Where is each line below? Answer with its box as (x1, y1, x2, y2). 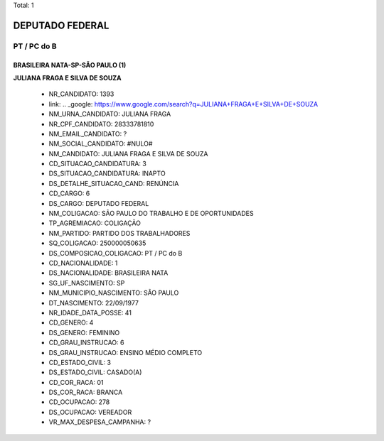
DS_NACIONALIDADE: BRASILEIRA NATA (48, 268, 169, 277)
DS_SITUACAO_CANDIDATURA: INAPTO (48, 169, 166, 178)
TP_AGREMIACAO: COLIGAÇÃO (48, 219, 142, 227)
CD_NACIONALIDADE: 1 (48, 259, 118, 267)
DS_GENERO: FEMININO (48, 328, 120, 337)
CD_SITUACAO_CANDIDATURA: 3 (48, 160, 147, 168)
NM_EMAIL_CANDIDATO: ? (48, 129, 127, 138)
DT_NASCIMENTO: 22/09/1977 (48, 298, 139, 307)
